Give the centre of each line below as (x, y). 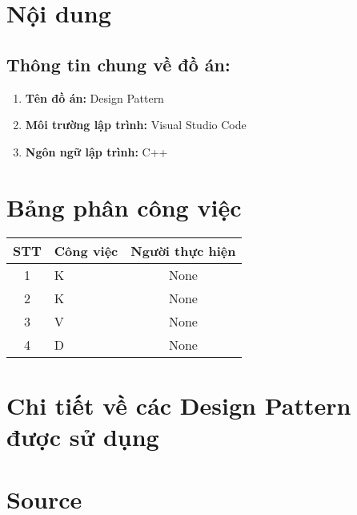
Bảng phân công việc (124, 207)
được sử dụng (83, 436)
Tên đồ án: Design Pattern (94, 97)
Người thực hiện (183, 251)
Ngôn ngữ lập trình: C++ (96, 151)
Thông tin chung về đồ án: (118, 64)
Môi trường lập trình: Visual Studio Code (136, 125)
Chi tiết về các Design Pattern (179, 405)
